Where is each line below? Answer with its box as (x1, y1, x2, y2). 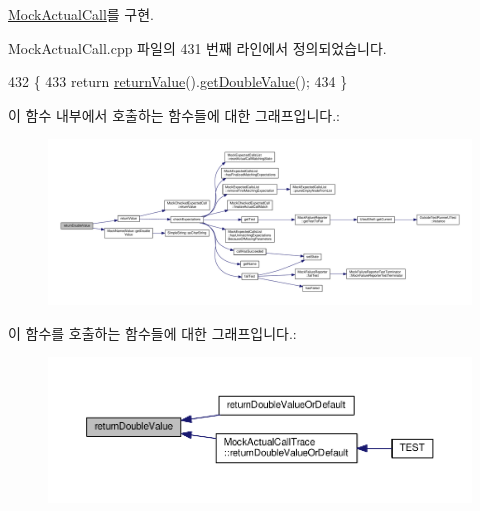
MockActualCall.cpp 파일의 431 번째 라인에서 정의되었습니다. (8, 37, 387, 58)
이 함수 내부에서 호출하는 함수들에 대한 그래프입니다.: (8, 104, 340, 125)
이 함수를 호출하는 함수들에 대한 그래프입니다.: (8, 322, 297, 343)
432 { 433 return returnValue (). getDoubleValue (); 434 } (8, 71, 348, 92)
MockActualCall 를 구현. (8, 4, 154, 24)
